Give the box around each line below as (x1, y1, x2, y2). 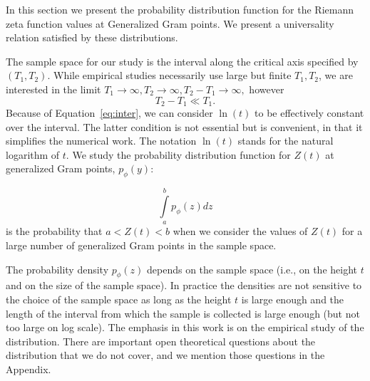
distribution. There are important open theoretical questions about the (6, 333, 316, 348)
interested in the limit (6, 81, 101, 96)
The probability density (6, 261, 109, 276)
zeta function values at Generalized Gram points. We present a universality (6, 16, 334, 31)
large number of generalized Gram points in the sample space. (6, 237, 277, 252)
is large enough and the (241, 291, 344, 306)
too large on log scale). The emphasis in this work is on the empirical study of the (6, 320, 364, 335)
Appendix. (6, 361, 51, 376)
